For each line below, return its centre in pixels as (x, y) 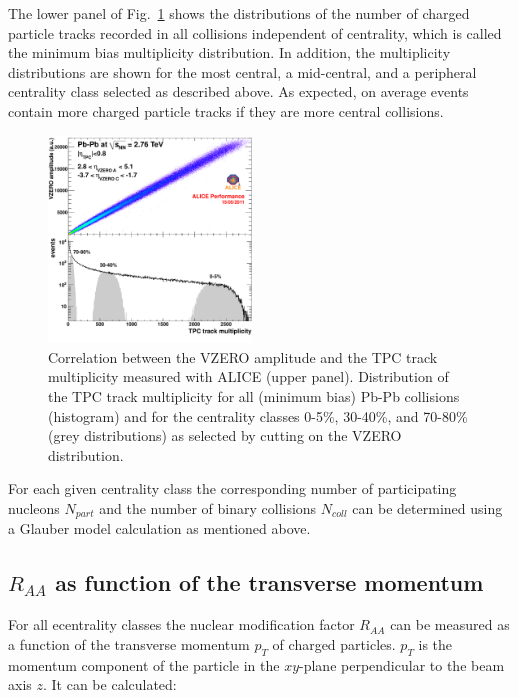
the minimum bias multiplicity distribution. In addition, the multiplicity (229, 52)
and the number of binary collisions (208, 507)
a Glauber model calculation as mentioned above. (159, 528)
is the (435, 643)
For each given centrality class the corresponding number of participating (232, 488)
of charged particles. (334, 643)
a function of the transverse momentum (129, 643)
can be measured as (450, 624)
